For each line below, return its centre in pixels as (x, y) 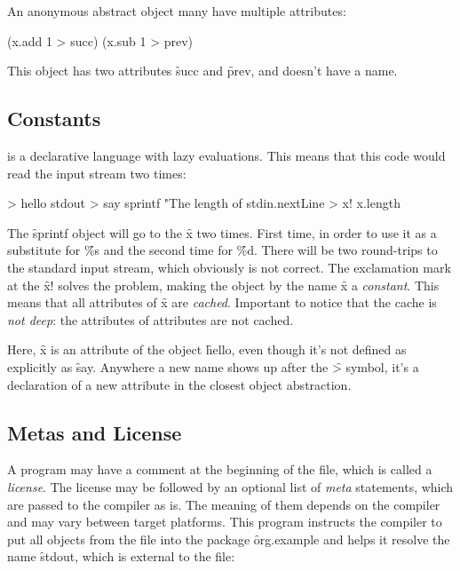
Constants (54, 119)
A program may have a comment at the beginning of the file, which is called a (220, 469)
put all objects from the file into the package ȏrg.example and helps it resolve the (229, 539)
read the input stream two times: (97, 173)
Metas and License (95, 432)
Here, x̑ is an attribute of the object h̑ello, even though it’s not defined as (207, 349)
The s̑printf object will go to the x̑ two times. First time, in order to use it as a (222, 232)
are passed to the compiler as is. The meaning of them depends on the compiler (224, 504)
